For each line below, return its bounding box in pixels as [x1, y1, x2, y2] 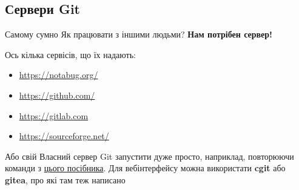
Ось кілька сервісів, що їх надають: [5, 48, 136, 61]
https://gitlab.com [19, 109, 89, 122]
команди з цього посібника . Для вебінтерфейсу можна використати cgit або [5, 162, 286, 174]
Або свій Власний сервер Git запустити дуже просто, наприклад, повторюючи [5, 149, 294, 162]
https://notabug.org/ [19, 68, 98, 81]
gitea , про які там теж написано [5, 173, 126, 186]
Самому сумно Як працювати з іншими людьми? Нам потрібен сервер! [5, 28, 272, 41]
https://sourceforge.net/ [19, 129, 109, 142]
